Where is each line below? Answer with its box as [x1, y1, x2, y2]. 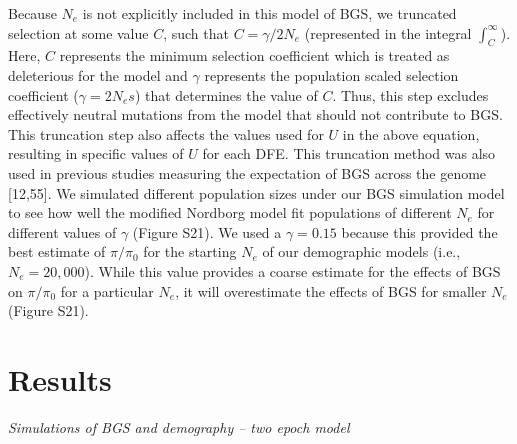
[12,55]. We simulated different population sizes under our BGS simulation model [8, 182, 505, 203]
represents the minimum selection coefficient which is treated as [59, 45, 450, 66]
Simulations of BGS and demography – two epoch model [8, 416, 350, 437]
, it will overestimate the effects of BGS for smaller [175, 280, 487, 301]
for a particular [60, 280, 154, 301]
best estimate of [8, 241, 106, 262]
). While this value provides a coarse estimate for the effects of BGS [84, 260, 501, 281]
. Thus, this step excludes [332, 84, 489, 105]
